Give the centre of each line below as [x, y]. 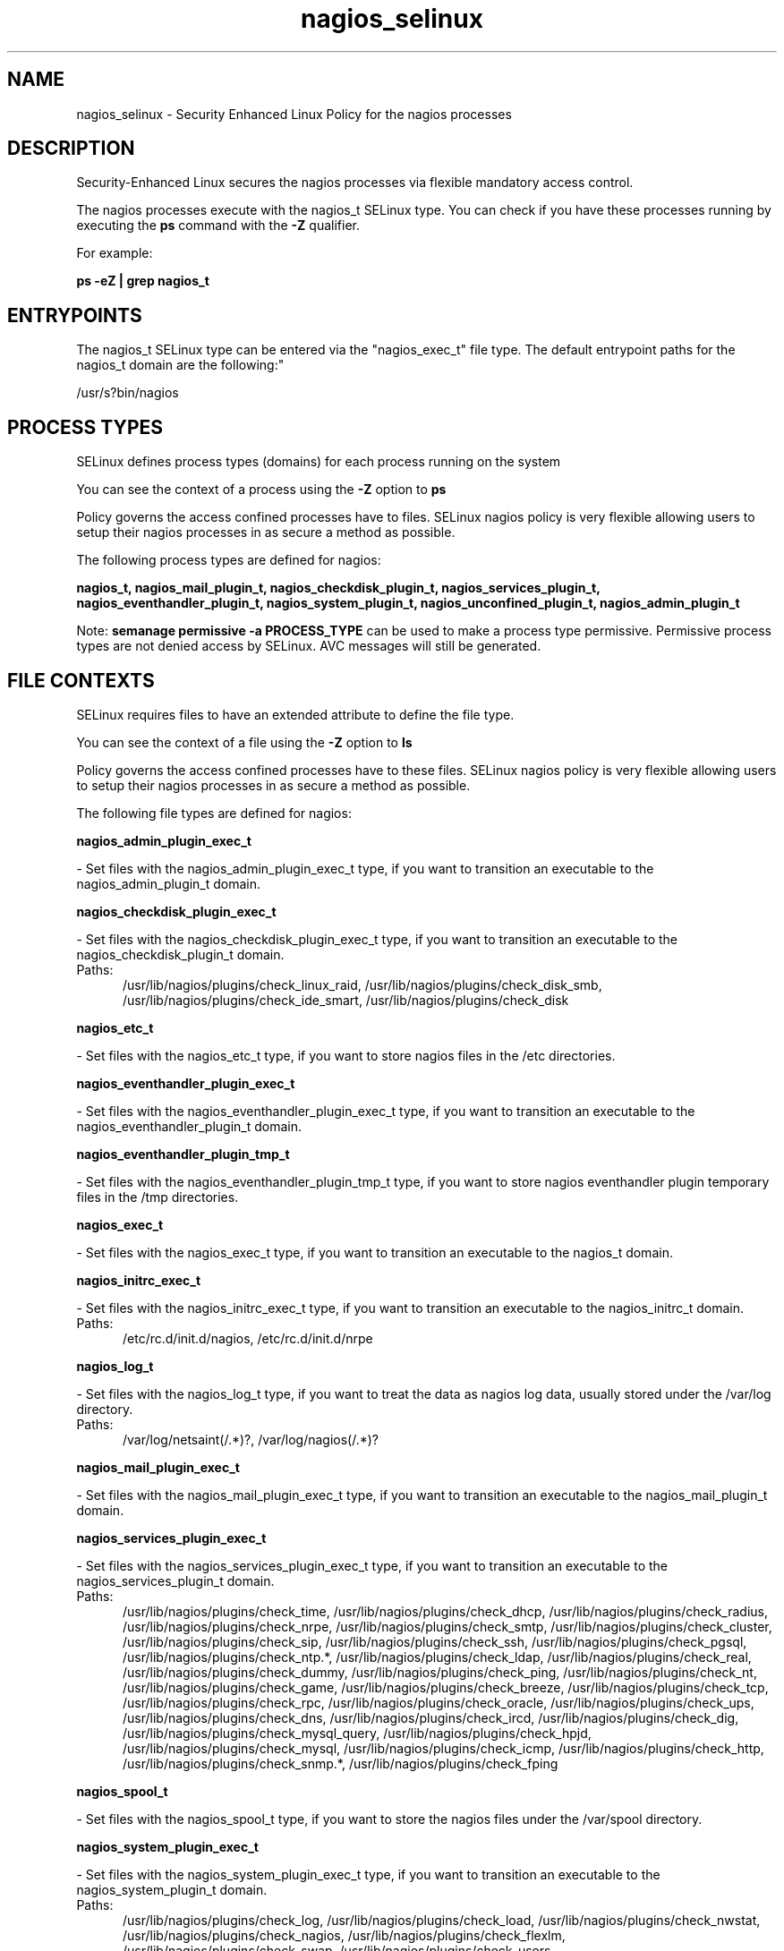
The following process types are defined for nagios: [229, 560]
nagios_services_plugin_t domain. [175, 1580]
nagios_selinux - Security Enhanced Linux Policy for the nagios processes [294, 114]
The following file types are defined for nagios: [214, 813]
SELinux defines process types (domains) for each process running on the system [319, 462]
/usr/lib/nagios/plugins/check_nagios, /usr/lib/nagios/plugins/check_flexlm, [344, 1935]
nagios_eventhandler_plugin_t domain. [189, 1126]
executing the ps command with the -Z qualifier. [218, 226]
